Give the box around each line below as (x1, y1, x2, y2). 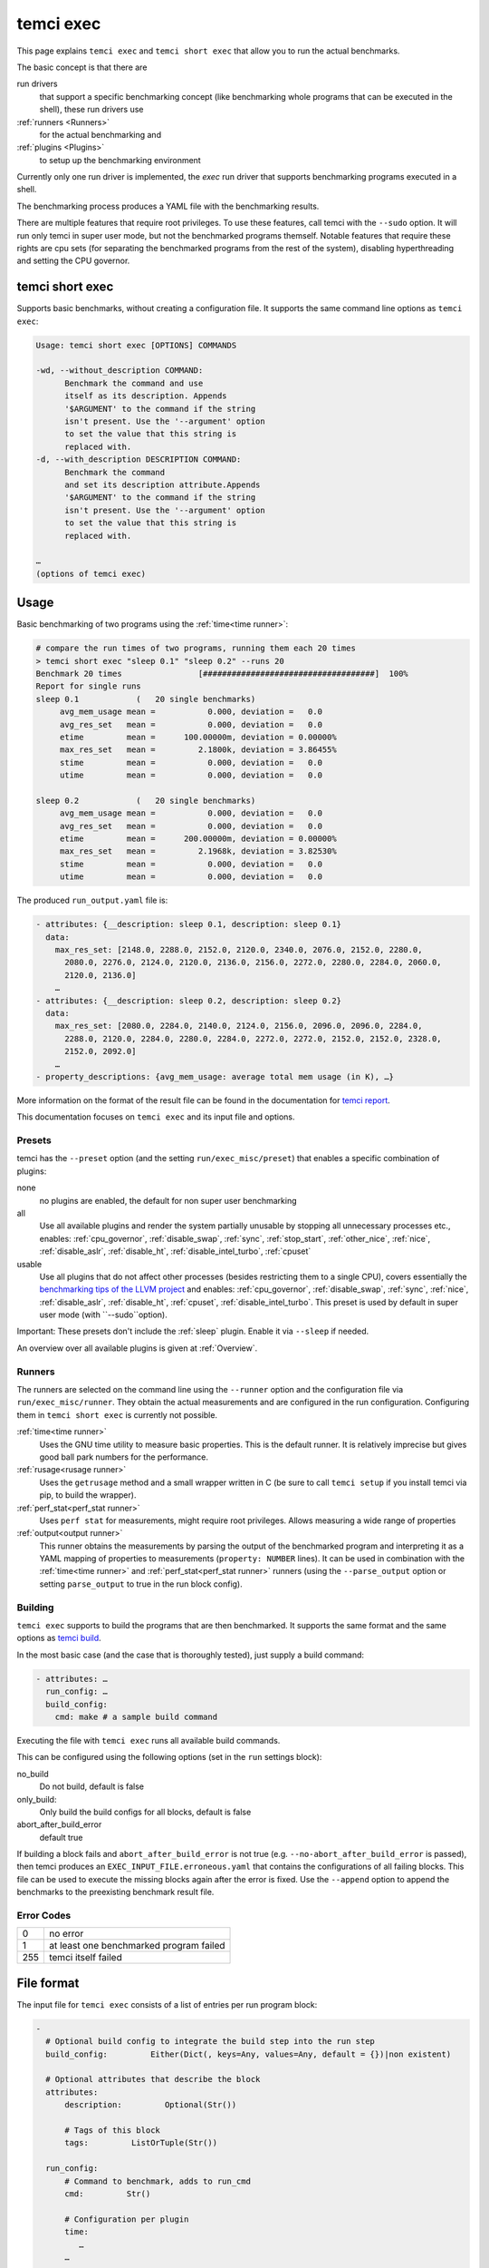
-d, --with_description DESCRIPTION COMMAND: (35, 455, 242, 464)
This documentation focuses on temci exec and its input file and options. (16, 1111, 295, 1122)
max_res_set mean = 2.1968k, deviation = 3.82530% (59, 846, 337, 856)
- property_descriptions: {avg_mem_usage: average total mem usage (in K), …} (35, 1071, 394, 1081)
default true (39, 1832, 83, 1843)
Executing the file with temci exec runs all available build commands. (16, 1735, 281, 1745)
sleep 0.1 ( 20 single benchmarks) (35, 694, 256, 704)
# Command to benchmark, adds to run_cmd (64, 2175, 251, 2186)
